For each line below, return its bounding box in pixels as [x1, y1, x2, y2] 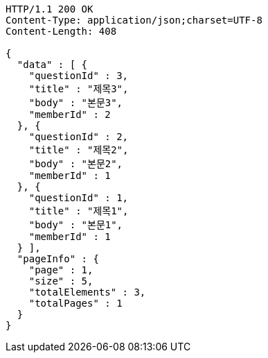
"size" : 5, [28, 275, 93, 287]
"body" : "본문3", [28, 97, 123, 108]
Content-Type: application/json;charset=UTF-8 [6, 15, 262, 26]
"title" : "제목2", [28, 144, 129, 155]
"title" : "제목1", [28, 205, 129, 216]
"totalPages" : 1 [28, 298, 123, 309]
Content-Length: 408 [6, 26, 117, 37]
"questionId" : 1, [28, 192, 129, 203]
